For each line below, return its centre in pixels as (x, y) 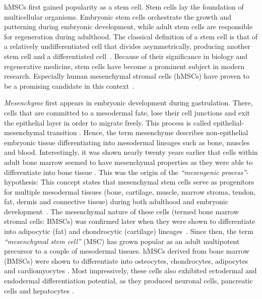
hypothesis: (21, 182)
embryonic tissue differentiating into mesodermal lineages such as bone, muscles (127, 142)
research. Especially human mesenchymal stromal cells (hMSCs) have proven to (127, 76)
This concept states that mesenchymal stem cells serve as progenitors (147, 182)
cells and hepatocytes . (39, 290)
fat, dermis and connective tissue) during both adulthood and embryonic (116, 201)
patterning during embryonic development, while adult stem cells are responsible (128, 26)
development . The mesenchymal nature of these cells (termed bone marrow (121, 211)
